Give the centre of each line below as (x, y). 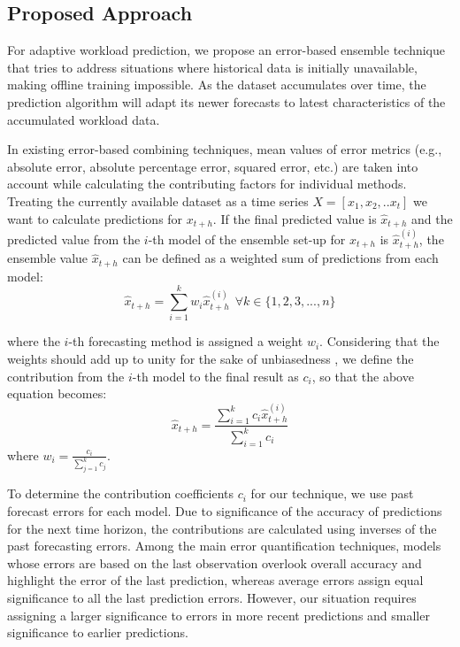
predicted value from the (74, 239)
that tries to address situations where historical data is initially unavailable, (212, 67)
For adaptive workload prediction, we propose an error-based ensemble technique (226, 50)
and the (432, 218)
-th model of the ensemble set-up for (247, 239)
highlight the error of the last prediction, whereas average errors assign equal (215, 580)
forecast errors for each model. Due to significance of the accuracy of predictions (225, 510)
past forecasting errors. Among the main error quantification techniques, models (224, 546)
